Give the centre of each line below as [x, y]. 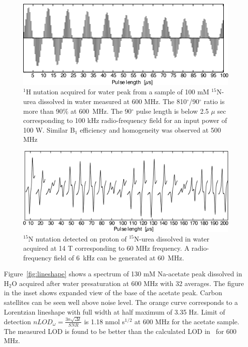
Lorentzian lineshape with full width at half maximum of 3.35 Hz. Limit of [115, 311]
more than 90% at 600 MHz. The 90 [78, 111]
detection [17, 321]
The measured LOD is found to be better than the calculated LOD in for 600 [120, 331]
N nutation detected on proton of [78, 238]
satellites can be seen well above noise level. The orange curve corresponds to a [121, 302]
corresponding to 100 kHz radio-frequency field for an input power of [125, 120]
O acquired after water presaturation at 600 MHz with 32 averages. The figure [128, 283]
